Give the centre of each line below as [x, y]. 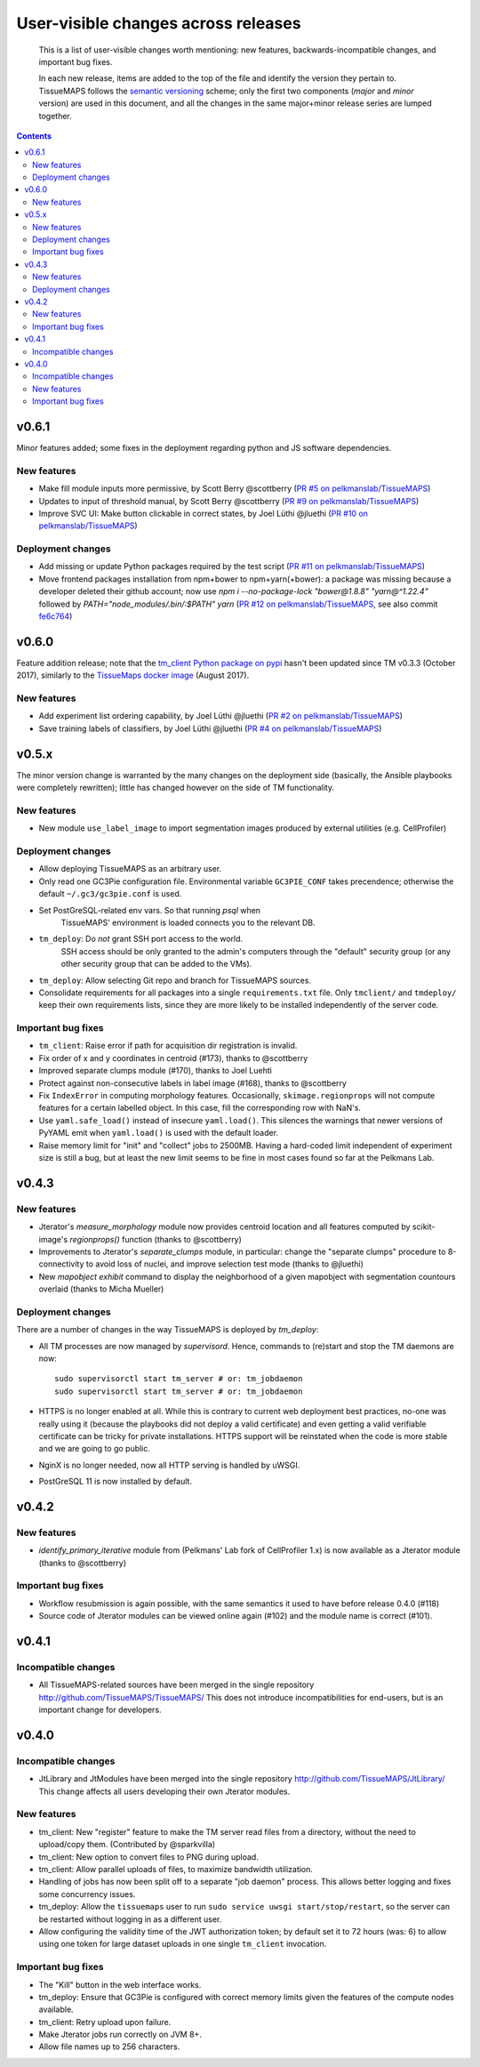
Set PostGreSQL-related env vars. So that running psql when [150, 910]
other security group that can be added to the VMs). [156, 964]
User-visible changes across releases [159, 23]
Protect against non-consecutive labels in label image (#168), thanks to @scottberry [192, 1083]
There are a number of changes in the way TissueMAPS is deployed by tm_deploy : [168, 1330]
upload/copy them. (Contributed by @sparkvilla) [127, 1845]
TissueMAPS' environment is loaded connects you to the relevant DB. [188, 922]
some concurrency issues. [87, 1894]
